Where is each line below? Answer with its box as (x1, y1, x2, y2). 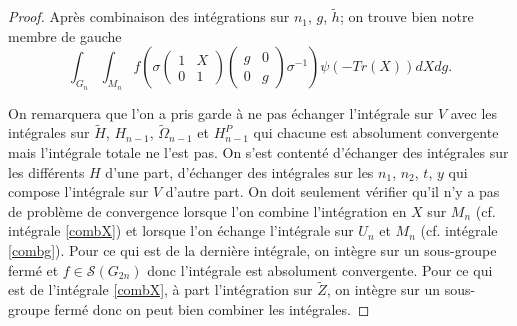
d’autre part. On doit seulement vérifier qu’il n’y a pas (165, 181, 500, 202)
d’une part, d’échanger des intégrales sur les (105, 161, 374, 182)
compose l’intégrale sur (8, 181, 149, 202)
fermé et (8, 259, 59, 280)
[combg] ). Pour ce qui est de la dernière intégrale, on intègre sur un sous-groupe (8, 239, 497, 260)
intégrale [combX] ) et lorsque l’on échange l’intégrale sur (8, 220, 354, 241)
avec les (450, 102, 498, 123)
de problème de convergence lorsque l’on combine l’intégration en (8, 200, 407, 221)
